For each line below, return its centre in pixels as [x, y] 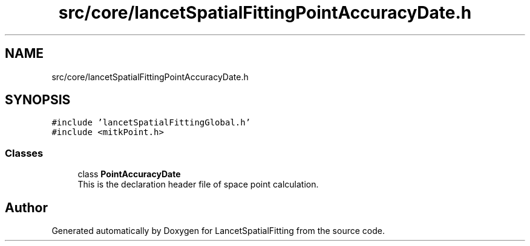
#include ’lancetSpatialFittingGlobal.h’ [151, 123]
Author [26, 207]
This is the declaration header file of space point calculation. [198, 184]
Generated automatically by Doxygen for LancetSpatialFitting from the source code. [218, 231]
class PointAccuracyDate [129, 174]
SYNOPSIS [38, 100]
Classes [24, 153]
